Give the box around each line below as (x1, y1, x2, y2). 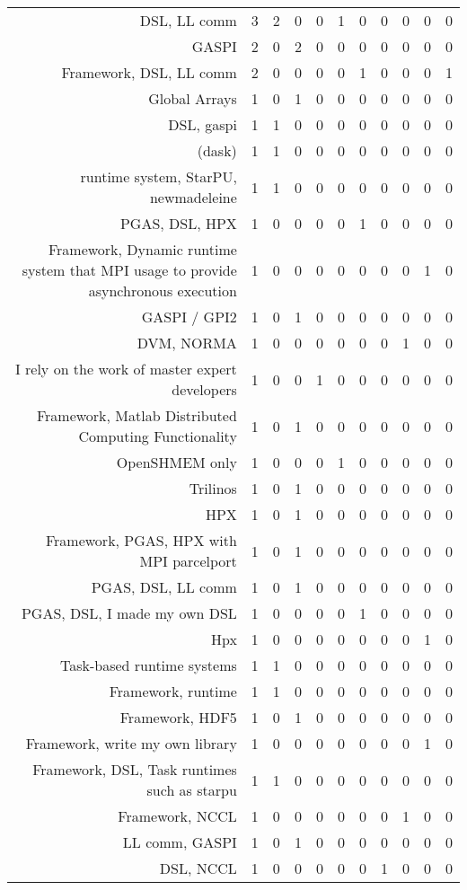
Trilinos (189, 478, 237, 498)
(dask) (197, 140, 237, 161)
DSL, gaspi (168, 114, 237, 135)
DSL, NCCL (159, 858, 237, 878)
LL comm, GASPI (122, 832, 237, 852)
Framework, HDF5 (119, 707, 237, 727)
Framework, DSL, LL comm (61, 62, 237, 83)
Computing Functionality (78, 426, 237, 446)
